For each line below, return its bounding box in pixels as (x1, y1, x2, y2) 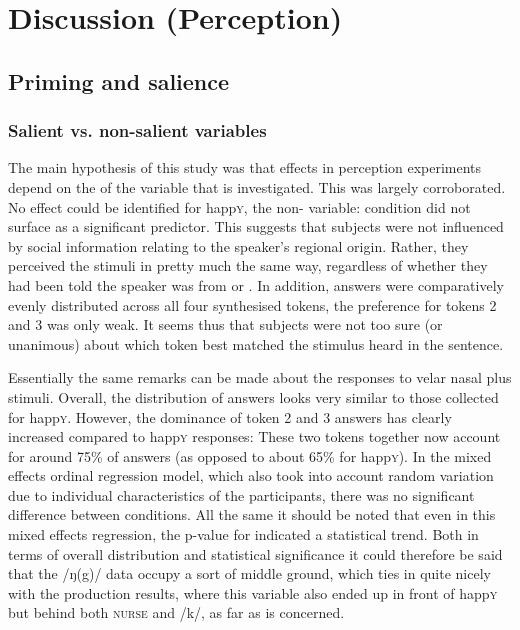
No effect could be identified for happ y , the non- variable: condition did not (8, 196, 471, 217)
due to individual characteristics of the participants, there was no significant (8, 484, 475, 505)
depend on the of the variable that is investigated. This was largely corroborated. (8, 176, 506, 197)
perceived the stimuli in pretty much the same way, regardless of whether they (8, 255, 488, 276)
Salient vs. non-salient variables (8, 118, 267, 143)
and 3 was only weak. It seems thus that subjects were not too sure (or (8, 314, 443, 335)
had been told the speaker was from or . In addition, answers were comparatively (8, 274, 504, 295)
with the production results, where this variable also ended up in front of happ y (8, 582, 498, 603)
